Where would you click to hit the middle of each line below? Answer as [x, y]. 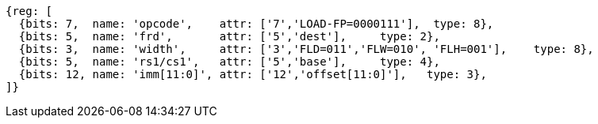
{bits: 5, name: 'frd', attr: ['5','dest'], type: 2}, [229, 36]
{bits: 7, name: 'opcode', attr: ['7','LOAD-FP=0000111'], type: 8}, [256, 24]
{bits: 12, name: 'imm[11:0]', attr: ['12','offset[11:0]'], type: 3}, [253, 74]
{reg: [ [29, 11]
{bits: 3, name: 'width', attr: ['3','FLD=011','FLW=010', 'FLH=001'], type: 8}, [306, 49]
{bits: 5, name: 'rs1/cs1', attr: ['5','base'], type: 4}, [229, 62]
